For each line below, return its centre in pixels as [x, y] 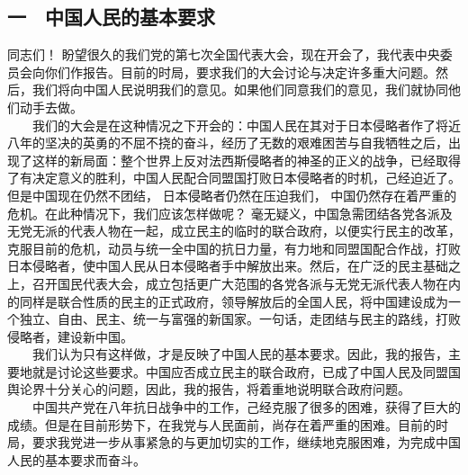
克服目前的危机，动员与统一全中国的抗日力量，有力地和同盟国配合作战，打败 [234, 248]
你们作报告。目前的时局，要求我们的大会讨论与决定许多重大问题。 [240, 72]
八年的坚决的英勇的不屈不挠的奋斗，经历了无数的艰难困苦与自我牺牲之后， [228, 143]
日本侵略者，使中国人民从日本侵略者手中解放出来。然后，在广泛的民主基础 [228, 266]
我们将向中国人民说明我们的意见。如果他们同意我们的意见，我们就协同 [240, 90]
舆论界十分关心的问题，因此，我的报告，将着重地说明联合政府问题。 [209, 389]
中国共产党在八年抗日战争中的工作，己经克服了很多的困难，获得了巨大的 [246, 407]
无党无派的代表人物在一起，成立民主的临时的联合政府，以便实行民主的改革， [234, 231]
